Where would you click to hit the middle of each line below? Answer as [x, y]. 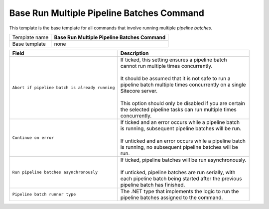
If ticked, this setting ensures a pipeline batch [174, 60]
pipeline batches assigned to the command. [172, 198]
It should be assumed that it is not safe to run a [175, 78]
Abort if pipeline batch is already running [64, 88]
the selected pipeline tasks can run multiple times [178, 109]
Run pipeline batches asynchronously [55, 172]
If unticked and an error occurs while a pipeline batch [183, 141]
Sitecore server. [139, 91]
